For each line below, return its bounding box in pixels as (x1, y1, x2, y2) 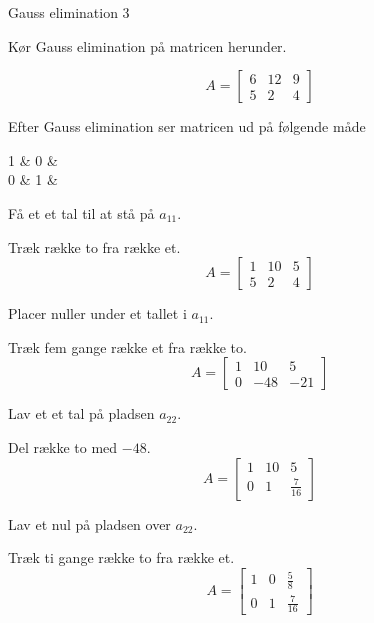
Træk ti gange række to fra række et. (8, 547, 235, 568)
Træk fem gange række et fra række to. (8, 336, 247, 357)
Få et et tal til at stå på (8, 202, 155, 223)
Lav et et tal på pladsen (8, 403, 155, 424)
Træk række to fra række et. (8, 236, 181, 257)
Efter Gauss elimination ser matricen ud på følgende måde (8, 116, 366, 137)
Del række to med (8, 436, 118, 457)
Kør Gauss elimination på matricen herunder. (8, 35, 287, 56)
